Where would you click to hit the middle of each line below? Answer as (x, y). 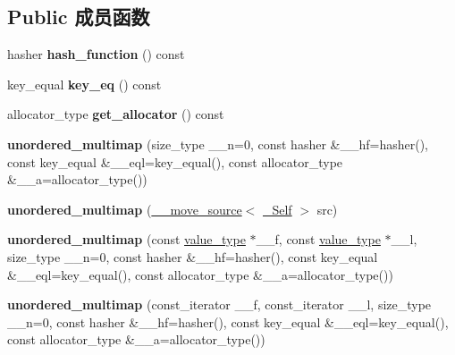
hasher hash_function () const (96, 54)
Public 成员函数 (79, 17)
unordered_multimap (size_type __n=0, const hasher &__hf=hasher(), (218, 144)
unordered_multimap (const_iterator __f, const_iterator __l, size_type (219, 304)
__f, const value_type (318, 239)
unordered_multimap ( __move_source (125, 209)
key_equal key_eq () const (84, 84)
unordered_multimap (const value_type (126, 239)
